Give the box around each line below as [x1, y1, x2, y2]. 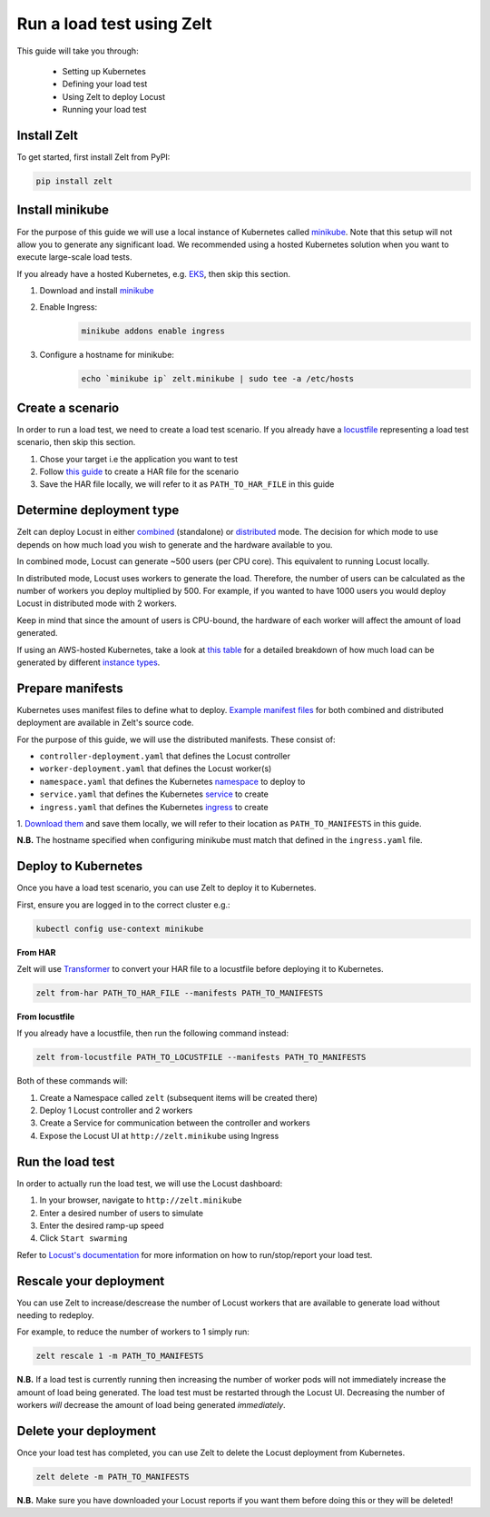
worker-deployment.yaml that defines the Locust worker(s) [39, 763, 272, 774]
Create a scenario [16, 400, 120, 415]
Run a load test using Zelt [16, 14, 212, 34]
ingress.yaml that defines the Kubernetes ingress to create [39, 801, 269, 812]
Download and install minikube [39, 285, 154, 296]
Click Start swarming [39, 1233, 128, 1244]
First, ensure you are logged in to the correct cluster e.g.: [16, 899, 230, 910]
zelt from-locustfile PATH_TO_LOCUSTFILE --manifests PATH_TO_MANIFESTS [35, 1052, 367, 1063]
